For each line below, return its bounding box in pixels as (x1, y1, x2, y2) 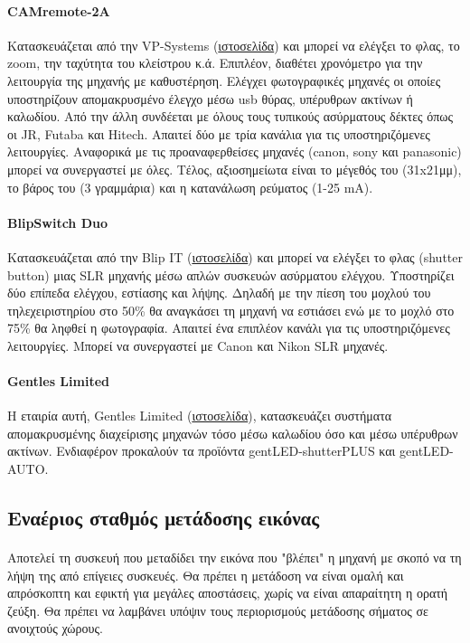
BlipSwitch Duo (7, 213, 108, 232)
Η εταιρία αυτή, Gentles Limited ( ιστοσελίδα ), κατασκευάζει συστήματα (7, 406, 392, 425)
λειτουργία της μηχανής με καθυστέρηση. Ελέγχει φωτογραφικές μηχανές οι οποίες (7, 71, 441, 90)
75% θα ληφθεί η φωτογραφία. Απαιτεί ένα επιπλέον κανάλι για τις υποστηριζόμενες (7, 318, 450, 337)
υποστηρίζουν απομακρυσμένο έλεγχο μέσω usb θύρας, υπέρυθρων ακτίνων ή (7, 89, 413, 108)
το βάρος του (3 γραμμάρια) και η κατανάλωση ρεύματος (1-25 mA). (7, 177, 373, 196)
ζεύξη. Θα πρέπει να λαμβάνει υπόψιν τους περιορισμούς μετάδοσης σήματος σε (7, 600, 428, 619)
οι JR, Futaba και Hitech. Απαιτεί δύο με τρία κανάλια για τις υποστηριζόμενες (7, 124, 430, 143)
